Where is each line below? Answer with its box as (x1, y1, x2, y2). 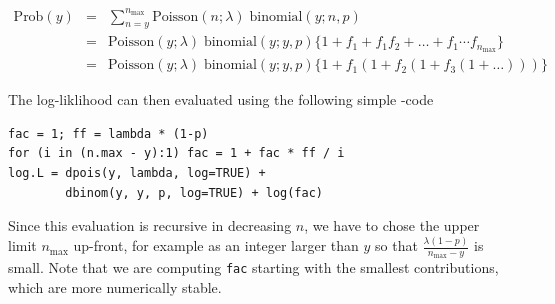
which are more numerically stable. (8, 277, 222, 298)
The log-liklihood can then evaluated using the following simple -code (8, 89, 434, 110)
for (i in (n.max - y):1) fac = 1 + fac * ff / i (8, 146, 345, 161)
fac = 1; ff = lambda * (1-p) (8, 126, 209, 141)
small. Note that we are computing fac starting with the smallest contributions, (8, 257, 499, 278)
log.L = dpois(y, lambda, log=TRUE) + (8, 166, 266, 181)
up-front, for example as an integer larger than (73, 235, 359, 256)
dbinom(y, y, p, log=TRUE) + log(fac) (65, 185, 323, 200)
